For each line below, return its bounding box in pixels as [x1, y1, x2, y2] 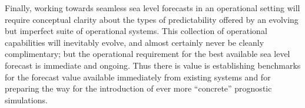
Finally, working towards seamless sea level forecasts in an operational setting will [5, 2, 300, 14]
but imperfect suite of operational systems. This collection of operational [5, 25, 267, 37]
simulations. [5, 93, 48, 106]
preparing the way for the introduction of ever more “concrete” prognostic [5, 82, 272, 95]
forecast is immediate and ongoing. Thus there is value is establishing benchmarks [5, 59, 301, 71]
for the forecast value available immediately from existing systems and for [5, 70, 271, 83]
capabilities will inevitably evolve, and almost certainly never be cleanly [5, 36, 264, 48]
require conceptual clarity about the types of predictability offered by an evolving [5, 13, 299, 25]
